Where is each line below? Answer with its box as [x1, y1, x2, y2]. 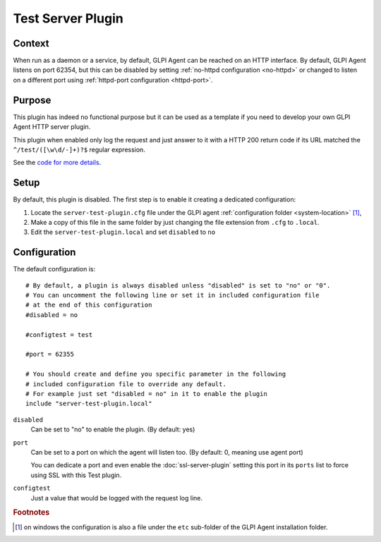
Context [13, 37, 49, 49]
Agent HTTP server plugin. [13, 123, 91, 131]
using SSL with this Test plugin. [30, 471, 122, 479]
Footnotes [13, 507, 50, 517]
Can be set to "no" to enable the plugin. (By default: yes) [30, 425, 195, 433]
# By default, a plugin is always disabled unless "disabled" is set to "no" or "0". [25, 281, 331, 289]
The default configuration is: [13, 265, 95, 273]
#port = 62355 [25, 350, 74, 359]
